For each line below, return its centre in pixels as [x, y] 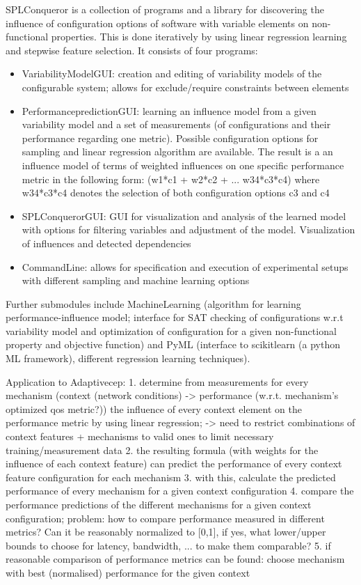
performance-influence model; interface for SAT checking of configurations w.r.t [175, 317]
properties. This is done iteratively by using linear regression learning [199, 37]
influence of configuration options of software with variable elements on [157, 23]
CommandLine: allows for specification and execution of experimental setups [185, 266]
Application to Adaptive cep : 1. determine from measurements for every [157, 381]
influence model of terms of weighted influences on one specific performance [183, 165]
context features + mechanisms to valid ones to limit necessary [140, 436]
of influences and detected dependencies [106, 243]
